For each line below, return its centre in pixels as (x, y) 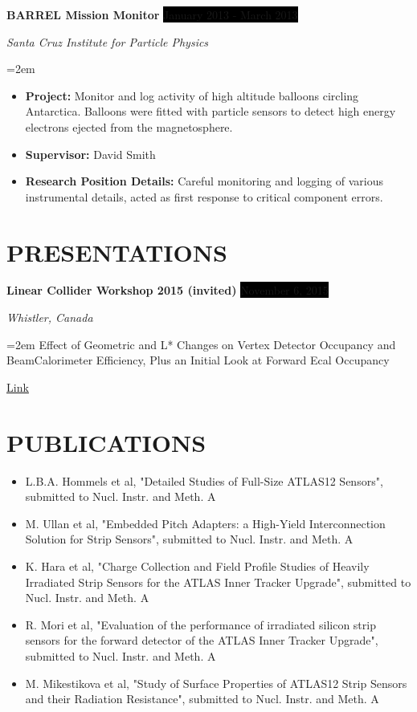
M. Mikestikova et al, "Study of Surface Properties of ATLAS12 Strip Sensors (216, 683)
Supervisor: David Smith (90, 154)
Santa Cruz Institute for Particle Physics (108, 41)
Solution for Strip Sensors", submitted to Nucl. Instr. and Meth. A (189, 539)
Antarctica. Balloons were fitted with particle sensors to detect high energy (211, 111)
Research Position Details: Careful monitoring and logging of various (204, 181)
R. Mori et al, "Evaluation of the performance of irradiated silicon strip (200, 624)
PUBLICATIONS (106, 442)
